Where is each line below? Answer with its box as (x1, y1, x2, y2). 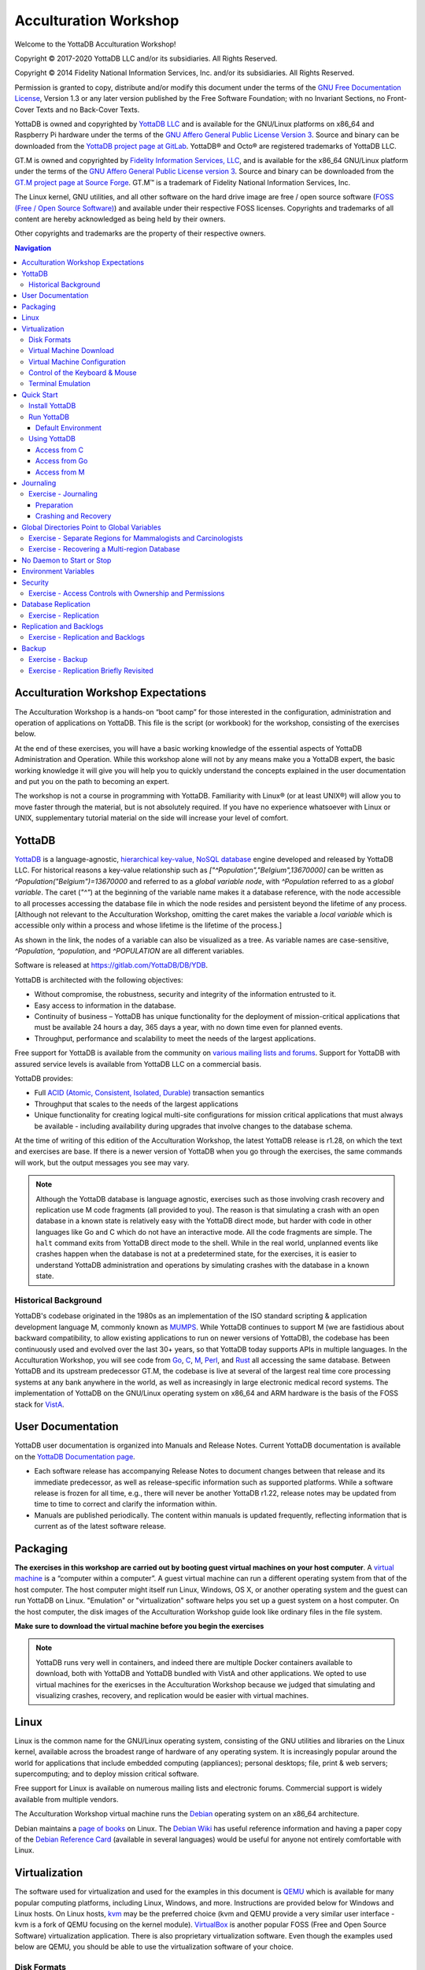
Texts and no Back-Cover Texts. (35, 105, 140, 114)
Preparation (35, 500, 74, 510)
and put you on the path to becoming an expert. (14, 776, 169, 786)
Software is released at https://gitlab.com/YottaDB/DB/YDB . (14, 961, 209, 970)
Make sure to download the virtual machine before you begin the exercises (14, 1622, 264, 1631)
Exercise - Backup (28, 655, 88, 664)
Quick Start (21, 390, 58, 400)
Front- (386, 94, 407, 103)
